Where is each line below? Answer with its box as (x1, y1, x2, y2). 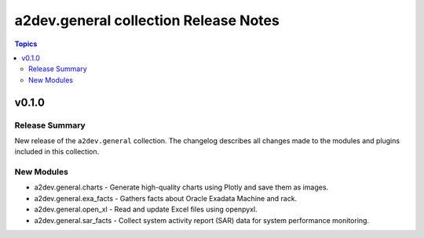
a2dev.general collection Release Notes (14, 12, 280, 29)
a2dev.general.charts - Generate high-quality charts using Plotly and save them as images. (34, 182, 329, 192)
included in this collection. (14, 147, 100, 157)
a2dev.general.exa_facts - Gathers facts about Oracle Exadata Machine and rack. (34, 193, 298, 203)
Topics (14, 39, 38, 49)
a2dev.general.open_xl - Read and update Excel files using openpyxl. (34, 204, 258, 215)
